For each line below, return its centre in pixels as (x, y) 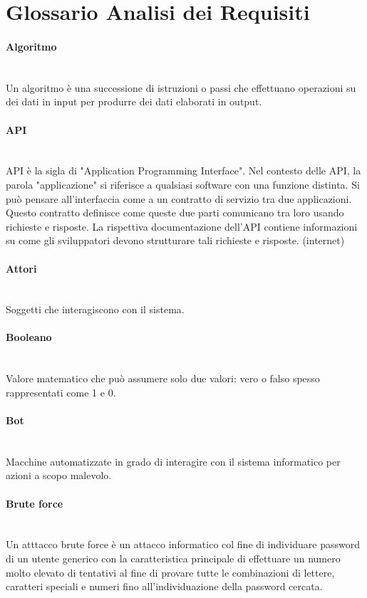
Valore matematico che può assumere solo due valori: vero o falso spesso (163, 378)
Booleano (29, 337)
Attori (21, 268)
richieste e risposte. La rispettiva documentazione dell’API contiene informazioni (182, 226)
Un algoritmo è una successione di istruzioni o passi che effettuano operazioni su (181, 87)
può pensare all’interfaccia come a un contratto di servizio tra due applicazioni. (179, 198)
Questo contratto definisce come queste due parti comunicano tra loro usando (175, 213)
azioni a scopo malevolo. (59, 475)
